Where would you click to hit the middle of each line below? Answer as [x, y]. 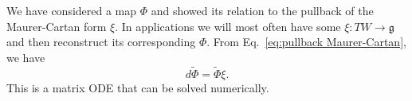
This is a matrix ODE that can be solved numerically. [138, 87]
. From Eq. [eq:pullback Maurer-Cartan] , [306, 42]
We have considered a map [72, 10]
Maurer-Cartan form [57, 26]
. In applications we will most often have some [228, 26]
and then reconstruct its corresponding [101, 42]
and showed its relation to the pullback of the [262, 10]
